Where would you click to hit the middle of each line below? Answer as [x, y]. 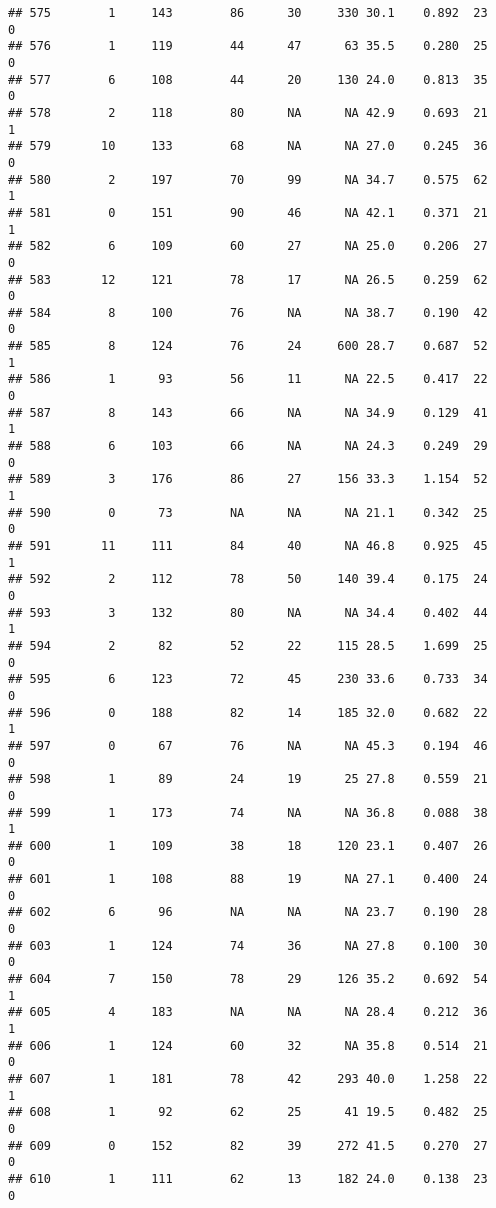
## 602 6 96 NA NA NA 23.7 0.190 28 [248, 912]
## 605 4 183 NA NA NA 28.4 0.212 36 [248, 1012]
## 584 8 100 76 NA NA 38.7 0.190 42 [248, 312]
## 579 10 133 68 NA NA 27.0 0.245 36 [248, 146]
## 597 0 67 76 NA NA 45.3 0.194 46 [248, 745]
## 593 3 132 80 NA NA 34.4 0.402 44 [248, 612]
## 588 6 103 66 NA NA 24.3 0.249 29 [248, 446]
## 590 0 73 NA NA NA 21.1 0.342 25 [248, 512]
